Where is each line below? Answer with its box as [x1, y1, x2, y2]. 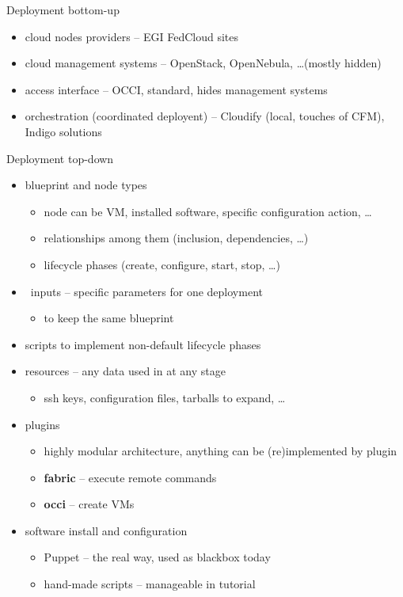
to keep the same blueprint [44, 310, 174, 326]
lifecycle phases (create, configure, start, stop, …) [44, 256, 280, 272]
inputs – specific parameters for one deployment [30, 283, 263, 299]
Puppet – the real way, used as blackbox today [44, 549, 271, 565]
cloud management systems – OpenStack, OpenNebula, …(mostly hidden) [25, 55, 382, 71]
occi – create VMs [44, 496, 135, 512]
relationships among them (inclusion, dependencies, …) [44, 230, 309, 246]
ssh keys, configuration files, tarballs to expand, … [44, 389, 286, 405]
